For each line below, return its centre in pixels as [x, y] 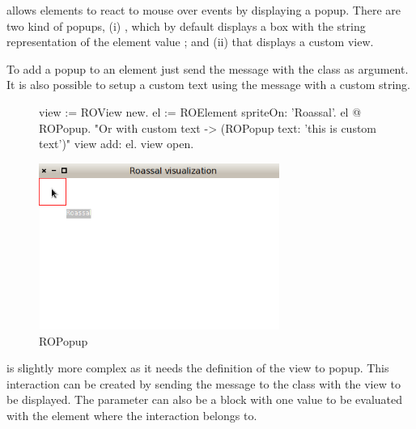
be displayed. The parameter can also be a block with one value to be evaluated [205, 399]
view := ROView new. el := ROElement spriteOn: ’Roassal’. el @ [200, 111]
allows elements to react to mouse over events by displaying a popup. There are [204, 10]
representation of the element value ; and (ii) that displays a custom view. [190, 42]
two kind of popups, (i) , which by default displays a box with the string [186, 25]
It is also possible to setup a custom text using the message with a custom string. [208, 85]
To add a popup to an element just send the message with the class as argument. [208, 68]
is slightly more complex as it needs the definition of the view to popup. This [198, 368]
